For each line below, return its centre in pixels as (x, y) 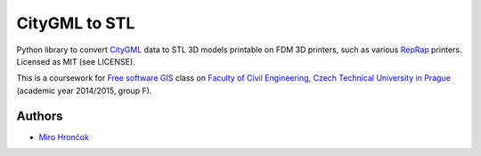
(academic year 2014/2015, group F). (84, 90)
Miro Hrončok (64, 136)
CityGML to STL (76, 23)
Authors (40, 116)
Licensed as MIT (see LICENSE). (76, 61)
